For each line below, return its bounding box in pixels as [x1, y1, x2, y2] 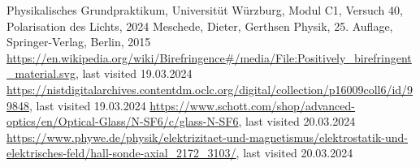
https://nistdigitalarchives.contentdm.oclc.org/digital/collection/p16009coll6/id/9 [6, 80, 414, 97]
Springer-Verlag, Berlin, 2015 [6, 33, 151, 50]
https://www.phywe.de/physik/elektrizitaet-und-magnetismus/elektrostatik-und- [6, 128, 408, 145]
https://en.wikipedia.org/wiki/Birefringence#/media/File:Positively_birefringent [6, 49, 412, 66]
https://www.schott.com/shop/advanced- [149, 96, 355, 113]
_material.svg [6, 65, 76, 82]
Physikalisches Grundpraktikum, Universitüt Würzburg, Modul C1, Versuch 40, [6, 2, 403, 18]
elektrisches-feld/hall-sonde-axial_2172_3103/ [6, 144, 236, 161]
